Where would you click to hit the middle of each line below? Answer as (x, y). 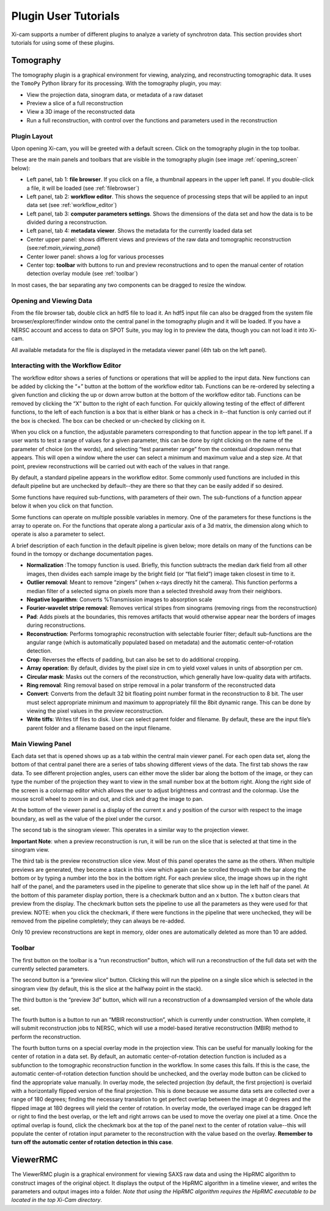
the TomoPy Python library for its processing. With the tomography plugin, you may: (116, 83)
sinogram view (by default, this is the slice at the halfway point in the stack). (107, 988)
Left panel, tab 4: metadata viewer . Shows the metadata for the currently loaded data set (139, 231)
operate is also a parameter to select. (58, 534)
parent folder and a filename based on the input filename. (99, 728)
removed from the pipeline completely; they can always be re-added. (98, 921)
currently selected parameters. (50, 969)
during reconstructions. (56, 625)
